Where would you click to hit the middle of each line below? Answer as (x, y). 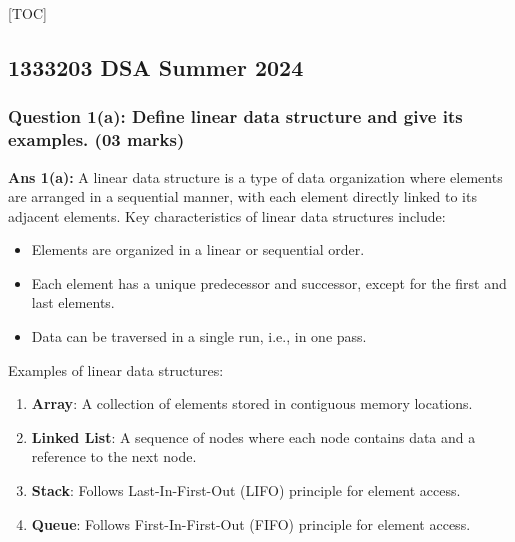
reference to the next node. (114, 456)
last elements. (73, 302)
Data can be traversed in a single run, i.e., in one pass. (199, 336)
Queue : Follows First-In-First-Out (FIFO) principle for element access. (251, 523)
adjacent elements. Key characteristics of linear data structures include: (227, 215)
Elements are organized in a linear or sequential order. (198, 249)
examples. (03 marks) (96, 139)
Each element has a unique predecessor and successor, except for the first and (269, 282)
